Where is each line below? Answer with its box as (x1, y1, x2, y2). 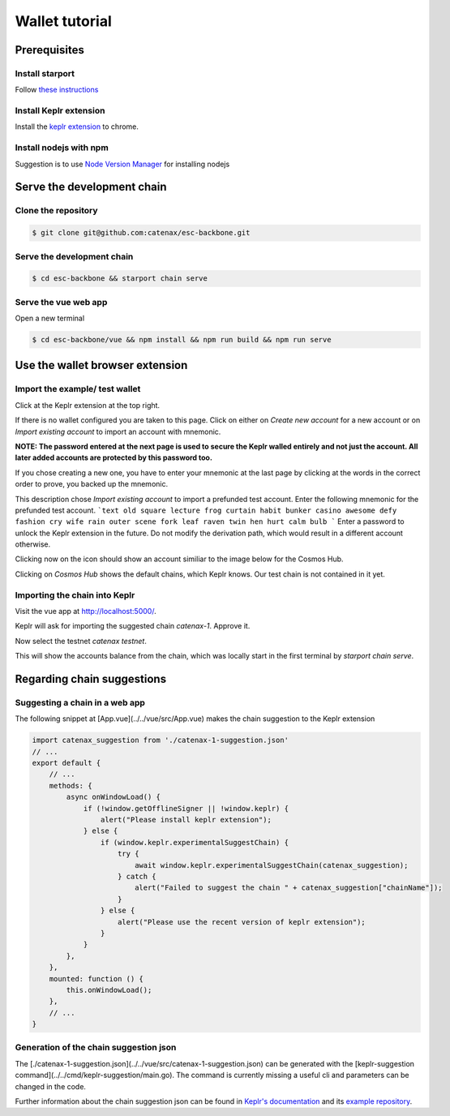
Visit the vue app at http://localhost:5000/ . (15, 606, 157, 616)
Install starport (15, 67, 75, 79)
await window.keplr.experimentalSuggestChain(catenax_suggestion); (134, 861, 409, 869)
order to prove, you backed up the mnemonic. (15, 479, 169, 489)
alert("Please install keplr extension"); (100, 815, 272, 825)
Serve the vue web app (15, 296, 108, 307)
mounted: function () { (49, 974, 144, 983)
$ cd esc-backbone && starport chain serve (32, 274, 208, 283)
